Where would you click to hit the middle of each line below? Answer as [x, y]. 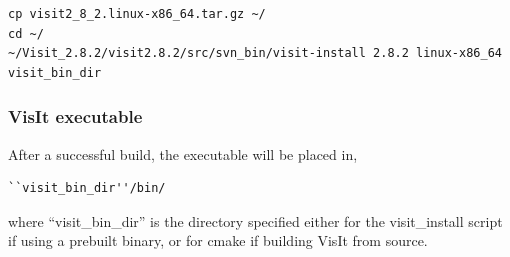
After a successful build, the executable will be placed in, [183, 153]
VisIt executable [75, 116]
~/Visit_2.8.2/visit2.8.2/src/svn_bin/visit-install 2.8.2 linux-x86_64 [255, 53]
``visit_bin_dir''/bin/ [87, 188]
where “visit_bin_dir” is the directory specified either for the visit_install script [255, 220]
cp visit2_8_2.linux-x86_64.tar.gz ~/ [137, 14]
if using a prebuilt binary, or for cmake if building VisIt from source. [218, 240]
